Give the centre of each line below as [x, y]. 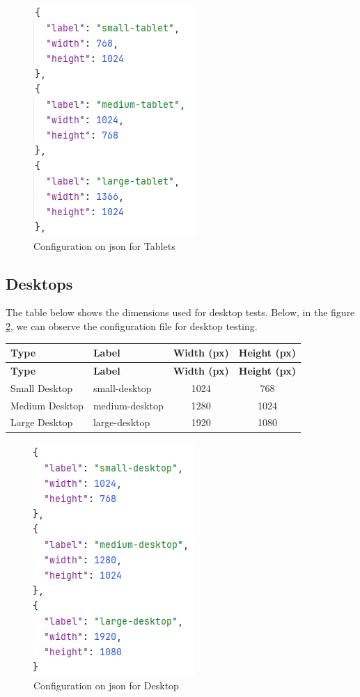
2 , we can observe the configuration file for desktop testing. [132, 326]
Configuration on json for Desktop [106, 686]
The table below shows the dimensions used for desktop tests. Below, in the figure [180, 312]
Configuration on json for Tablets [104, 245]
